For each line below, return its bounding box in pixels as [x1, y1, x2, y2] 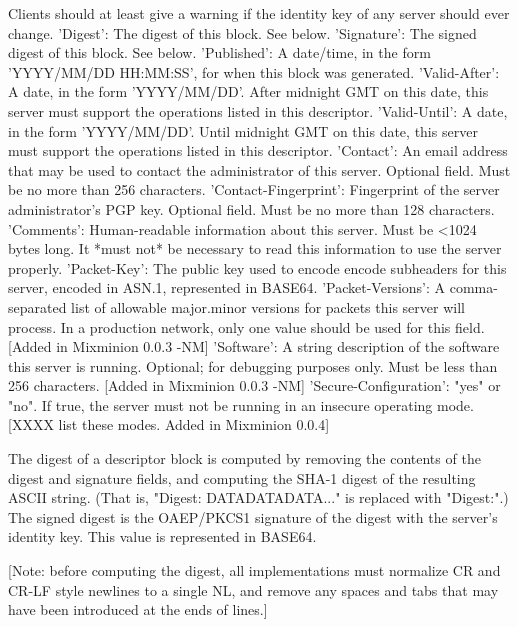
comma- [449, 277, 498, 298]
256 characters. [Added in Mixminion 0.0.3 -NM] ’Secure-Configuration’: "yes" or [8, 375, 501, 396]
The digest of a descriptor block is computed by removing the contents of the [8, 448, 481, 469]
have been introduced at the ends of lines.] [8, 599, 268, 620]
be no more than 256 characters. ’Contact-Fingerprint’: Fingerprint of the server [8, 179, 500, 200]
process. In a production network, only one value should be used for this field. [8, 316, 485, 337]
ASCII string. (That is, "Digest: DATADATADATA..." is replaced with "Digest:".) [8, 487, 509, 508]
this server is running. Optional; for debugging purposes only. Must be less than [8, 355, 498, 376]
